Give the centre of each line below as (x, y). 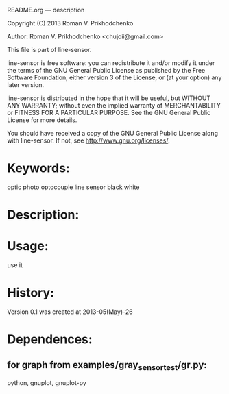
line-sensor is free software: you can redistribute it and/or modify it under (111, 63)
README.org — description (46, 10)
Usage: (28, 246)
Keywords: (39, 168)
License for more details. (42, 120)
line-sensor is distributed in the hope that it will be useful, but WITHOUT (109, 98)
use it (15, 265)
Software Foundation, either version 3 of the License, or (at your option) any (114, 77)
